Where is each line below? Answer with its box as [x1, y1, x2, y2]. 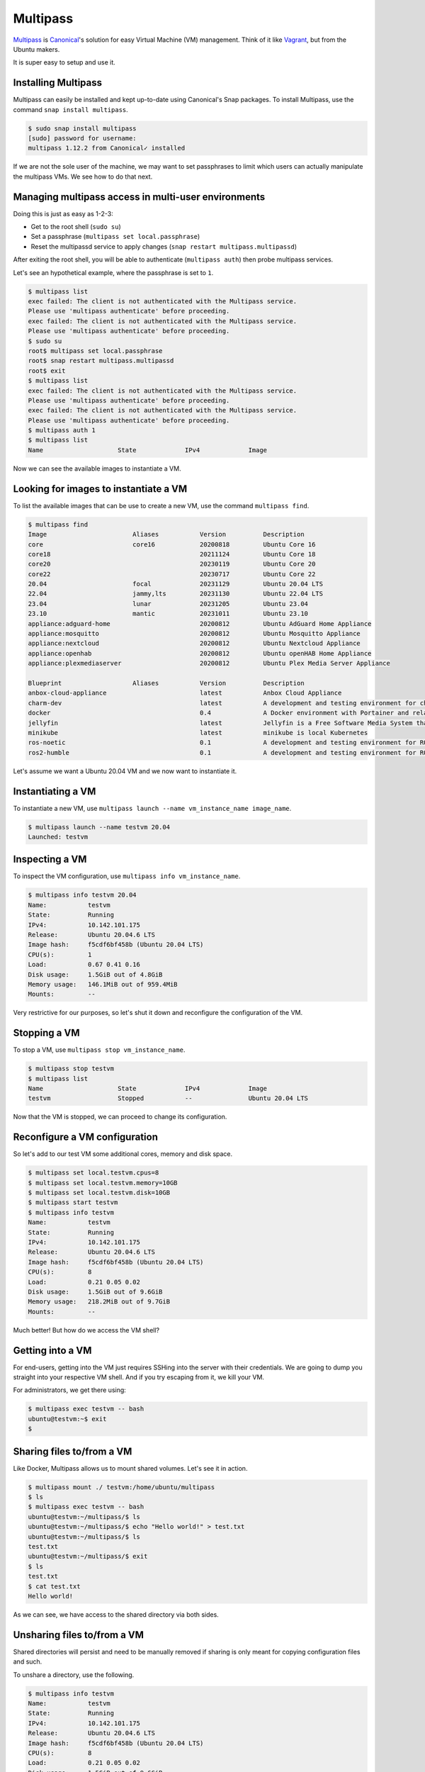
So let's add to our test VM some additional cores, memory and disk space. [13, 1150, 233, 1158]
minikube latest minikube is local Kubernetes [28, 729, 368, 736]
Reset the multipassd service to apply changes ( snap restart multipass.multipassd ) [30, 242, 297, 251]
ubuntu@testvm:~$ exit [28, 1415, 107, 1423]
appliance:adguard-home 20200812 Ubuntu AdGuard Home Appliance [28, 619, 372, 627]
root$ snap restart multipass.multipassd [28, 357, 174, 365]
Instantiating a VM [13, 785, 96, 797]
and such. [13, 1657, 42, 1666]
